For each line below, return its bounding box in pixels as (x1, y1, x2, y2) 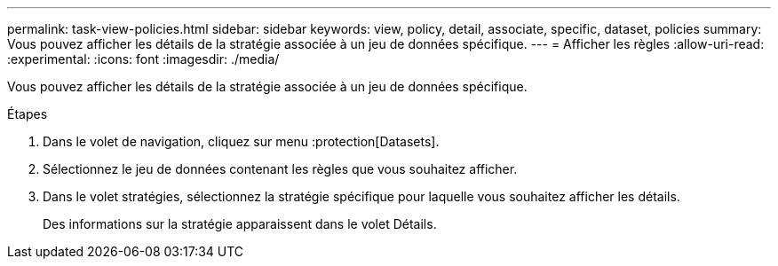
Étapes (7, 106, 48, 121)
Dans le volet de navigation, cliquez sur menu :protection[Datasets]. (43, 134, 440, 149)
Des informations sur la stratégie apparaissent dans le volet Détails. (43, 216, 437, 231)
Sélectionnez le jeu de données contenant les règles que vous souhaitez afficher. (43, 161, 518, 176)
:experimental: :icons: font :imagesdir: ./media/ (7, 51, 280, 66)
